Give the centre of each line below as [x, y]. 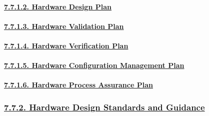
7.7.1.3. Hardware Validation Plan [64, 26]
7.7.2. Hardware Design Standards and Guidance [104, 107]
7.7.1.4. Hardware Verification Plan [66, 45]
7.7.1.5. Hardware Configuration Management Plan [94, 65]
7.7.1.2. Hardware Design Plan [58, 6]
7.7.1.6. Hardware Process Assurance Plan [78, 85]
